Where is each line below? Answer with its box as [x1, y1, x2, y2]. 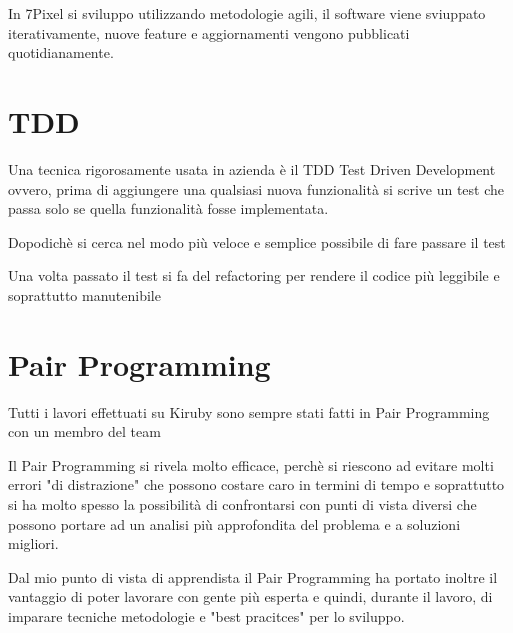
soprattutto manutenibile [8, 284, 161, 305]
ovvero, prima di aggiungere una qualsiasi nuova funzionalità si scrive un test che [8, 178, 504, 199]
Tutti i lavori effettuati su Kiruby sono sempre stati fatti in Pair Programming [8, 401, 490, 422]
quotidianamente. [8, 42, 114, 63]
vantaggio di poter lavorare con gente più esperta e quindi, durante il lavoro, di [8, 586, 493, 607]
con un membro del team [8, 421, 161, 442]
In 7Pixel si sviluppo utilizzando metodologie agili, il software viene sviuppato [8, 3, 486, 23]
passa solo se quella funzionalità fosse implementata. [8, 198, 329, 219]
